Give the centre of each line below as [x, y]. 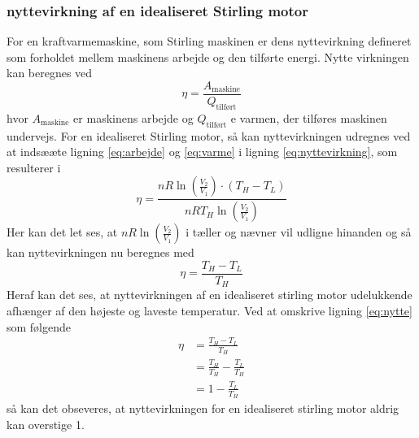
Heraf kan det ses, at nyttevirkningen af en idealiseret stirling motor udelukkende [209, 295]
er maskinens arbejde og [133, 117]
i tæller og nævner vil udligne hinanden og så [299, 232]
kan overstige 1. [46, 424]
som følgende [39, 326]
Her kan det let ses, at [62, 232]
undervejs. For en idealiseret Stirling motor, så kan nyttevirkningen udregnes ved [209, 135]
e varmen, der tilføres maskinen [309, 117]
